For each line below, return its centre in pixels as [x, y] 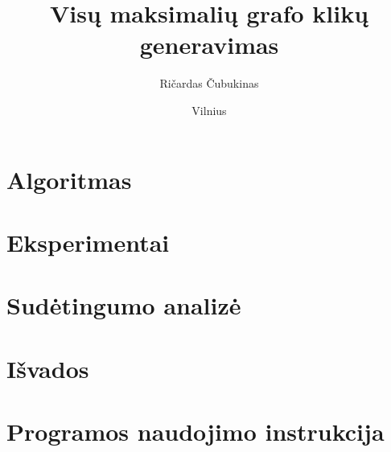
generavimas [209, 45]
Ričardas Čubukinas [209, 83]
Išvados [48, 368]
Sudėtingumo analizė [124, 305]
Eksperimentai [88, 242]
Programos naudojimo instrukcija [195, 431]
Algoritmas [69, 179]
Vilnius [209, 110]
